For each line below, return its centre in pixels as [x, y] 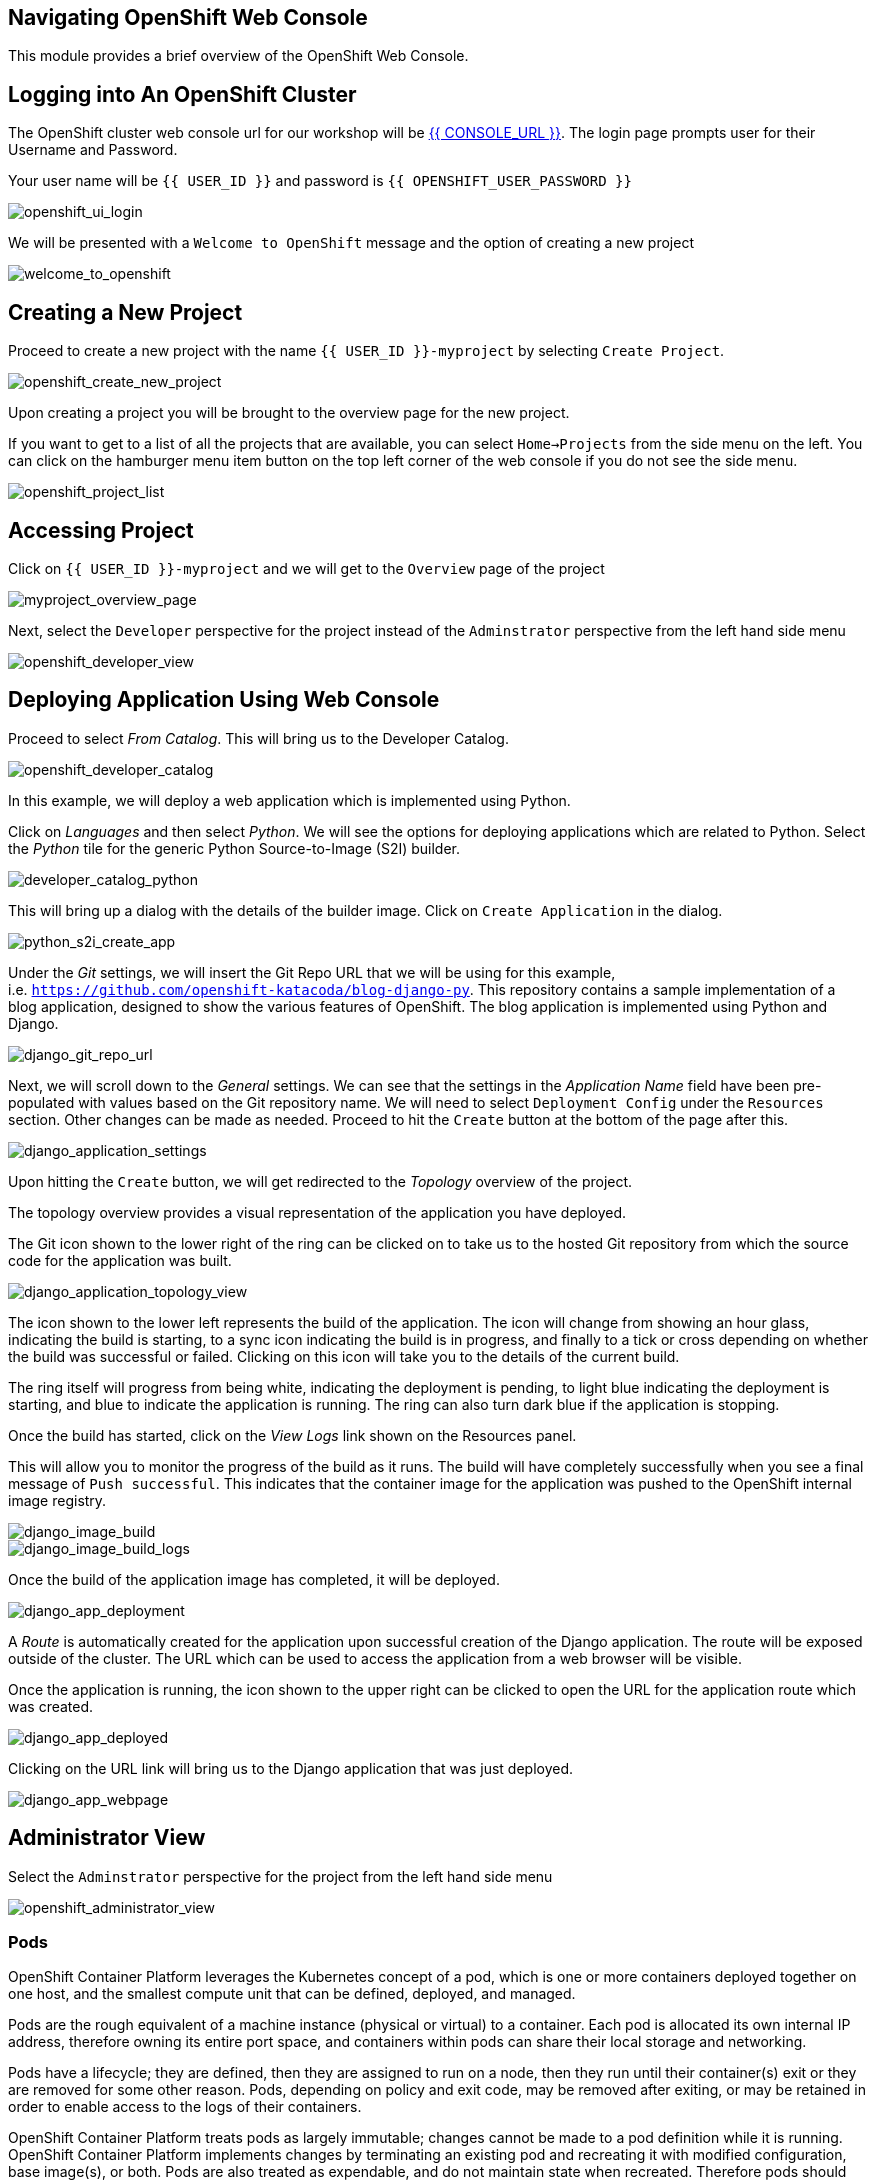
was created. [51, 1706]
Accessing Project [101, 530]
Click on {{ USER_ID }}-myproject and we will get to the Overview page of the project [306, 568]
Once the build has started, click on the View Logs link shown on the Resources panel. [292, 1435]
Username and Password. [93, 150]
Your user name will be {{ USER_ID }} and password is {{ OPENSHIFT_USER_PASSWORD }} [320, 181]
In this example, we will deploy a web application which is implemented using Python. [289, 800]
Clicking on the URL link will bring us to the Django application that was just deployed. [291, 1768]
